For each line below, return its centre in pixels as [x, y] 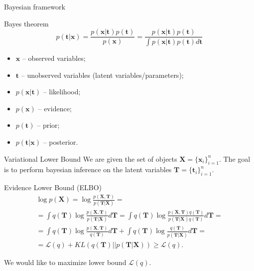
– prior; [48, 125]
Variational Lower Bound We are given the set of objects [91, 158]
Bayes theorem [26, 23]
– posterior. [61, 142]
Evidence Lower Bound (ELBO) [53, 187]
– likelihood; [62, 92]
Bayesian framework [35, 6]
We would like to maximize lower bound [65, 262]
